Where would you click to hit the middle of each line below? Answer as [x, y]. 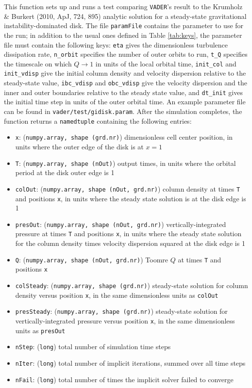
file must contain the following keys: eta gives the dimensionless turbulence [116, 44]
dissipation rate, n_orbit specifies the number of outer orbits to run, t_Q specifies [126, 54]
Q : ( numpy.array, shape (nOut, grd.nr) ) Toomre [92, 259]
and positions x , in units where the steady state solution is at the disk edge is [131, 198]
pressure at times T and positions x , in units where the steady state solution [128, 234]
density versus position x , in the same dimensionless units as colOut [117, 295]
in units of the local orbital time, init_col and [166, 63]
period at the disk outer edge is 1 [65, 172]
